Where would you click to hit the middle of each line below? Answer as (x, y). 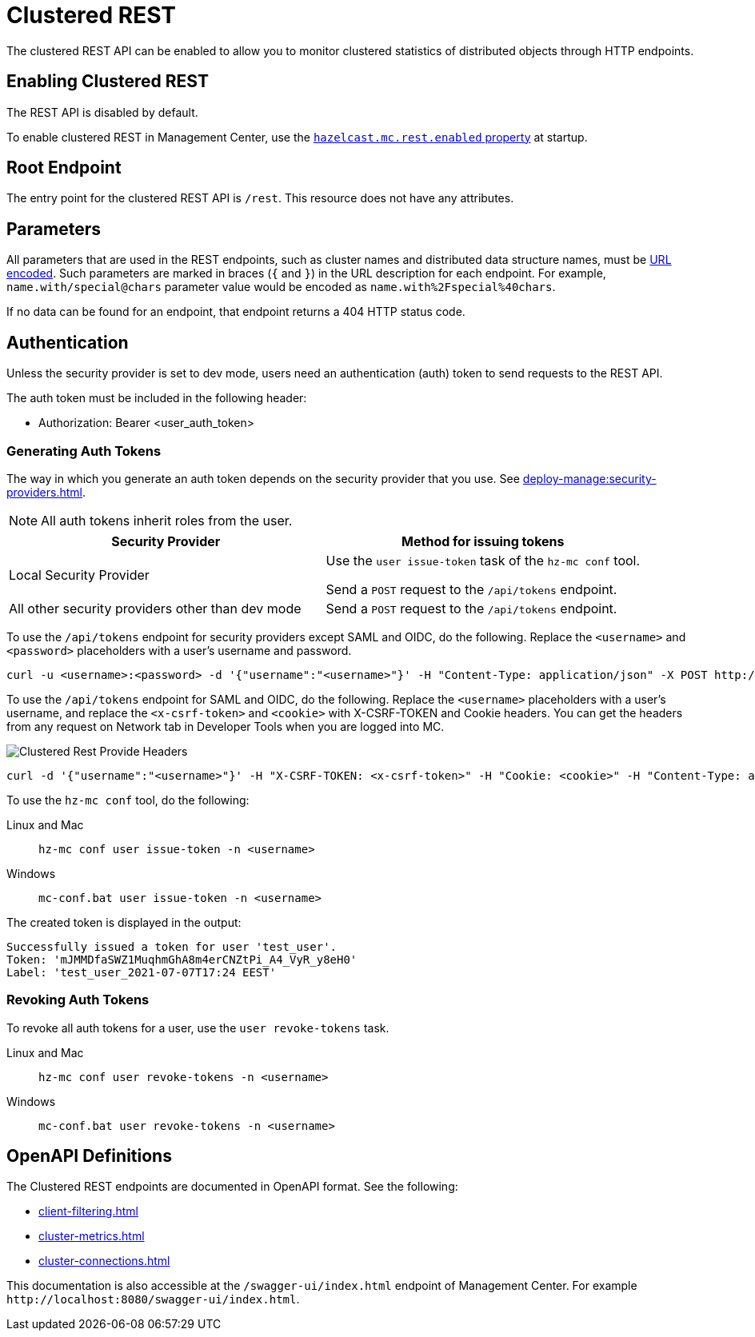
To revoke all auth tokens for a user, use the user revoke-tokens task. (198, 1028)
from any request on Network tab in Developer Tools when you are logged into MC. (226, 726)
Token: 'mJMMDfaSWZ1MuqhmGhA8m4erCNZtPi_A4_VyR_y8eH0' (182, 959)
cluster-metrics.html (92, 1236)
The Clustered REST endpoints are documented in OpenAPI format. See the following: (232, 1187)
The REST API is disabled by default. (102, 112)
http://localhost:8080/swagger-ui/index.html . (153, 1299)
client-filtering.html (88, 1211)
